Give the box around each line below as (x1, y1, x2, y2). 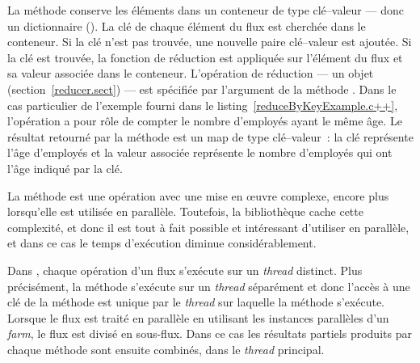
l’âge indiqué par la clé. (7, 159, 123, 176)
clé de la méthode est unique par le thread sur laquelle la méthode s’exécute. (7, 293, 385, 310)
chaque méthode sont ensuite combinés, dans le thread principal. (7, 340, 325, 357)
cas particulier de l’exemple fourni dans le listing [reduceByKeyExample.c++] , (7, 96, 398, 113)
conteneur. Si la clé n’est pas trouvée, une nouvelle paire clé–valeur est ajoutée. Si (7, 33, 412, 50)
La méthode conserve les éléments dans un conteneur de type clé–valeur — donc (7, 2, 404, 18)
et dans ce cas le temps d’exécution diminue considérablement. (7, 234, 317, 251)
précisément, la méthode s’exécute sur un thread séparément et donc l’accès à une (7, 277, 410, 294)
